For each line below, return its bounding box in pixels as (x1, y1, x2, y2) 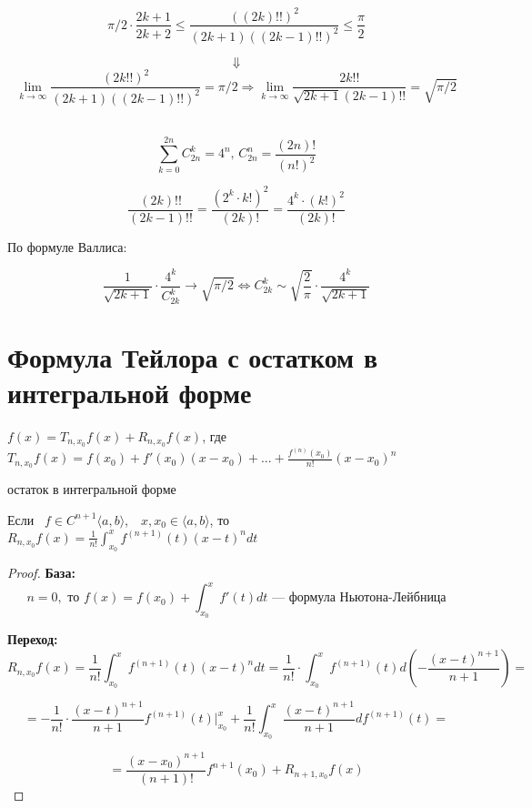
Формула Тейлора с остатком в (7, 338, 378, 375)
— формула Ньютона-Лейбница (271, 591, 447, 605)
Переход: (7, 630, 58, 649)
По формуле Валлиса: (7, 237, 127, 256)
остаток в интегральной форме (7, 480, 176, 499)
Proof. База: (7, 563, 75, 582)
